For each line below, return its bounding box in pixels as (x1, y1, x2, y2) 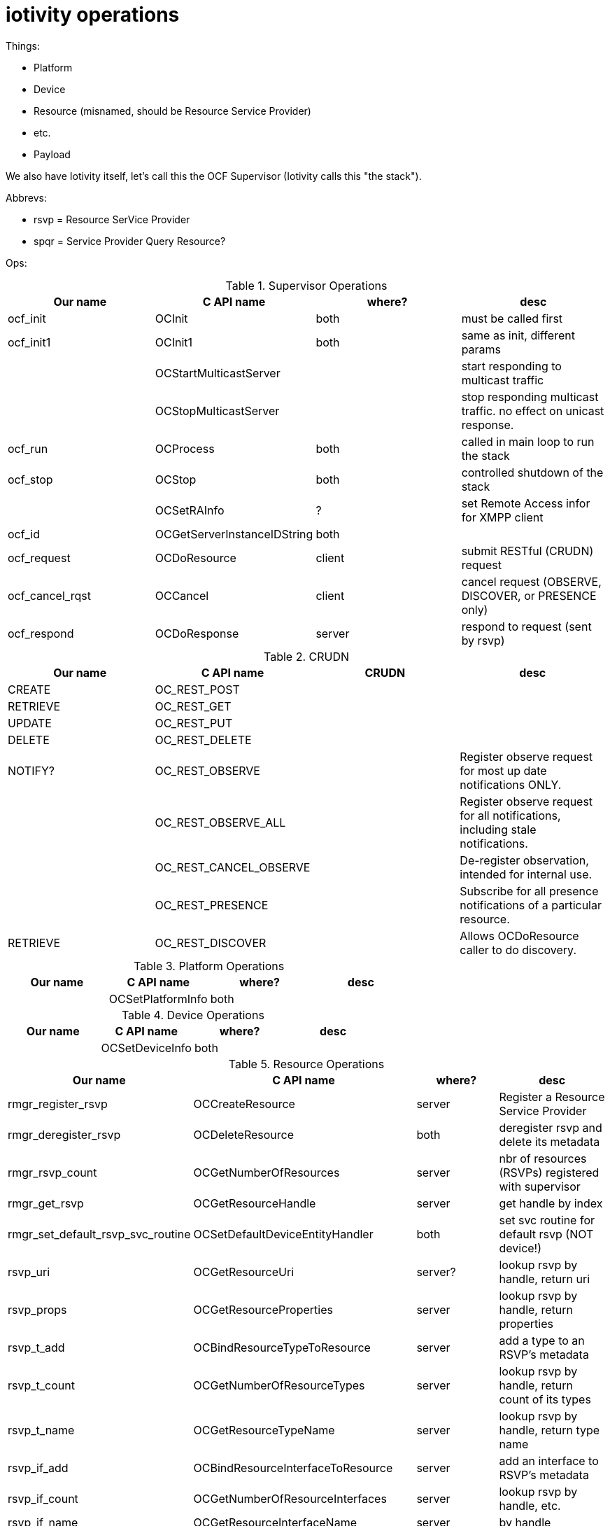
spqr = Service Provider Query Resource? (34, 234, 226, 247)
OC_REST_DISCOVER (155, 935, 267, 950)
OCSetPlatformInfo (108, 991, 208, 1006)
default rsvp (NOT (499, 1226, 594, 1241)
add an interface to (499, 1453, 599, 1468)
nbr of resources (499, 1151, 587, 1165)
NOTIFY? (8, 763, 55, 778)
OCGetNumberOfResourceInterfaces (193, 1491, 387, 1506)
